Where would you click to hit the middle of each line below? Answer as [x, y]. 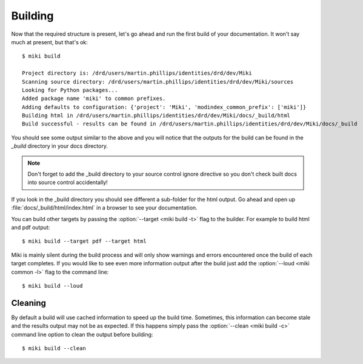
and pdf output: [31, 227]
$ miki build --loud [52, 286]
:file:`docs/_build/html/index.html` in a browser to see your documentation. [104, 208]
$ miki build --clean [54, 348]
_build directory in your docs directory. [60, 146]
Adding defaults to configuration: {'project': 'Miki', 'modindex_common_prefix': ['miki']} [164, 107]
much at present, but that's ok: [49, 42]
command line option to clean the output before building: [82, 334]
